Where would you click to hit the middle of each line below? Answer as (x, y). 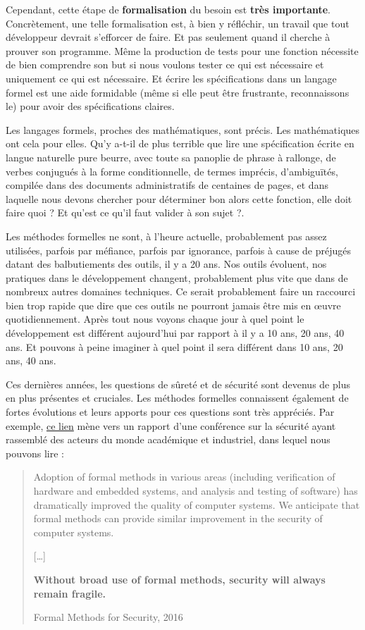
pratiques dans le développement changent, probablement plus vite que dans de (177, 277)
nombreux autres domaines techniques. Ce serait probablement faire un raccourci (181, 291)
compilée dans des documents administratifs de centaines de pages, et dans (167, 185)
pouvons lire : (35, 453)
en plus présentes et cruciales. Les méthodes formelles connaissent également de (177, 398)
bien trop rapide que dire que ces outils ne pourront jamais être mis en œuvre (173, 305)
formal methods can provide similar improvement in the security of (178, 518)
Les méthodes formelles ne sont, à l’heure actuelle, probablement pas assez (166, 236)
